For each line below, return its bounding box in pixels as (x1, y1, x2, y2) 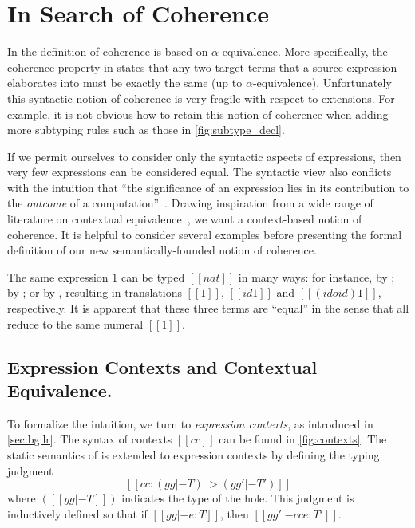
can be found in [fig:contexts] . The (219, 431, 387, 447)
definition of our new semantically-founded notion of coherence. (7, 242, 317, 258)
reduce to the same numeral (7, 315, 144, 332)
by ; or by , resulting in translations (7, 284, 182, 301)
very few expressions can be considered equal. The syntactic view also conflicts (7, 164, 392, 180)
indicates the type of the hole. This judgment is (121, 490, 354, 506)
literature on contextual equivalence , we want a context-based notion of (7, 211, 362, 227)
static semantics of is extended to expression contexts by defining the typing (7, 447, 380, 463)
